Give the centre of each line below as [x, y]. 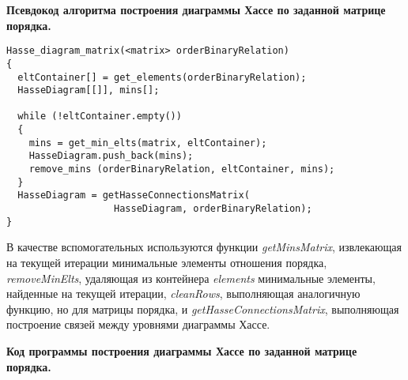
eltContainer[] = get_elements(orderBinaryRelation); [162, 77]
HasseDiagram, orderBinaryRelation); [213, 209]
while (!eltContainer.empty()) [100, 117]
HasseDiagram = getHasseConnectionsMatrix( [134, 196]
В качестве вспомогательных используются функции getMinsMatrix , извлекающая [204, 247]
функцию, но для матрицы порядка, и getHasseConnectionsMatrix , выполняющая [203, 309]
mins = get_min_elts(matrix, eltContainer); [148, 143]
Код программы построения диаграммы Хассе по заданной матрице [182, 350]
